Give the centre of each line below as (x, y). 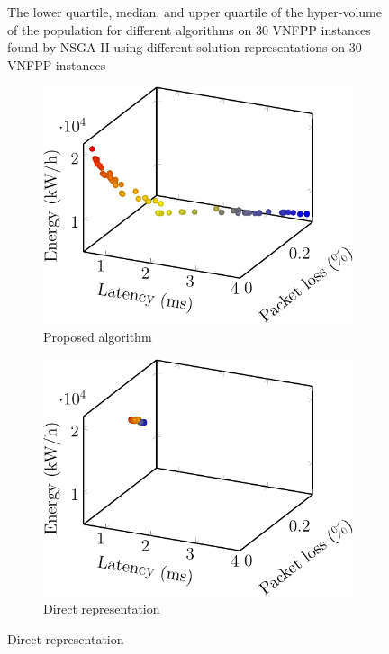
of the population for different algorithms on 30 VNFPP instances (189, 29)
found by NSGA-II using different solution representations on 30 (185, 47)
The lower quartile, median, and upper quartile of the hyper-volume (194, 12)
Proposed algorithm (98, 336)
